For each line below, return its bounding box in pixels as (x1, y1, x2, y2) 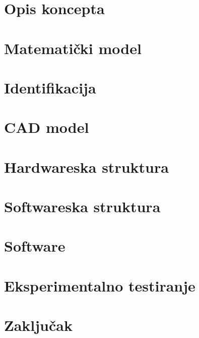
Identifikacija (4, 77, 96, 98)
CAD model (4, 117, 89, 137)
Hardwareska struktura (4, 156, 169, 177)
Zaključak (4, 315, 73, 335)
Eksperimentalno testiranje (4, 275, 195, 296)
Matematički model (4, 37, 142, 58)
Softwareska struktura (4, 196, 161, 217)
